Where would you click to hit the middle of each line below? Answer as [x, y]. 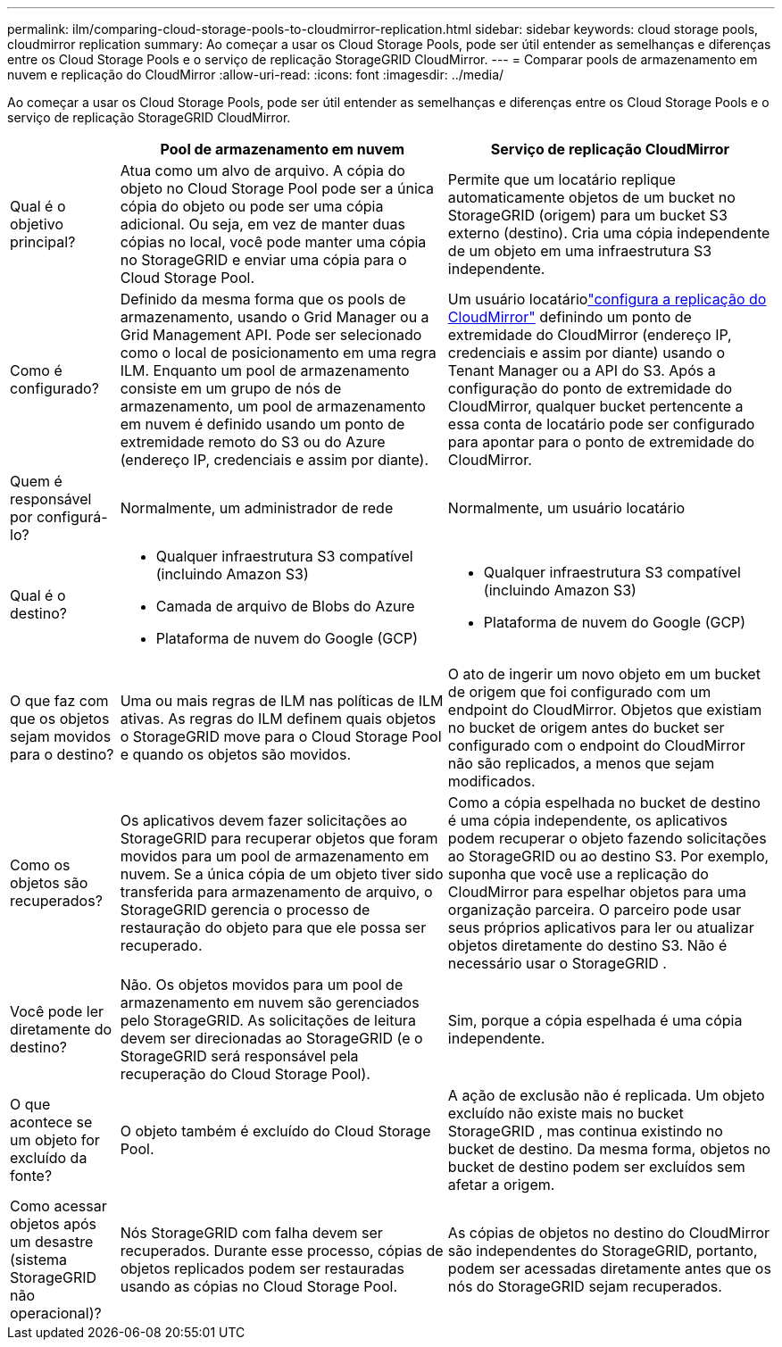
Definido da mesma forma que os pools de [263, 299]
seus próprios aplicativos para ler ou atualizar [601, 927]
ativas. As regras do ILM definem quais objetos [278, 719]
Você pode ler [57, 1011]
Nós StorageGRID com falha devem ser [251, 1233]
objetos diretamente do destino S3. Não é [587, 945]
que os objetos [60, 719]
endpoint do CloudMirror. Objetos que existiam [605, 710]
